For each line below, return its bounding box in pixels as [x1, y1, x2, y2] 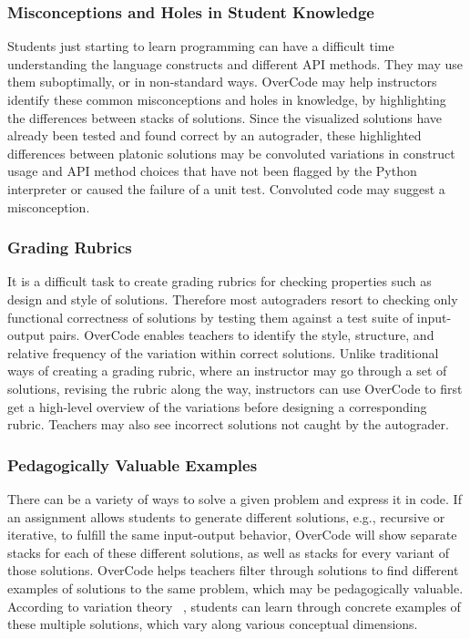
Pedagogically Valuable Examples [7, 453, 258, 476]
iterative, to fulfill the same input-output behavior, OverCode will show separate [7, 525, 457, 544]
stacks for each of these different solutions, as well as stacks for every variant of [7, 542, 449, 562]
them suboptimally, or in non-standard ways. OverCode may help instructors [7, 72, 437, 91]
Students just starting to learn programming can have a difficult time [7, 36, 394, 56]
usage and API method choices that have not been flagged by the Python [7, 161, 417, 180]
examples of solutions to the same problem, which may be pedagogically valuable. [7, 578, 464, 597]
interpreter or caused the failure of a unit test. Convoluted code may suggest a [7, 179, 445, 198]
